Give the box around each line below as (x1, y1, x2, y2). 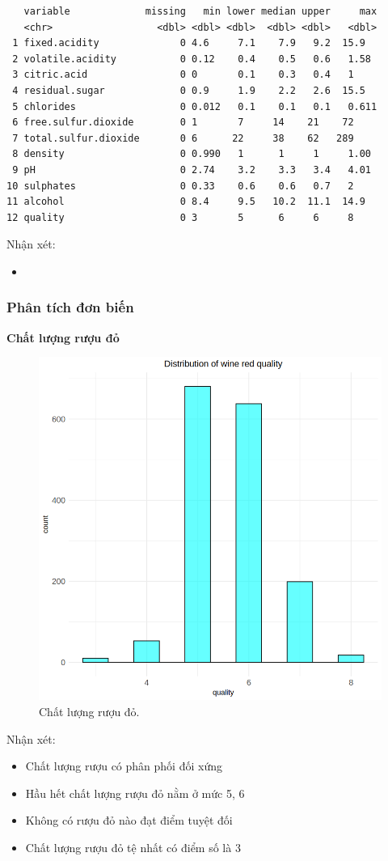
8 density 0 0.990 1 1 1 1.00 (12, 148, 372, 160)
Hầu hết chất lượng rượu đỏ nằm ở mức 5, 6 (25, 784, 245, 801)
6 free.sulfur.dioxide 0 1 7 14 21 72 (12, 117, 354, 129)
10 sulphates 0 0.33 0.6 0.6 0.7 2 (6, 180, 354, 192)
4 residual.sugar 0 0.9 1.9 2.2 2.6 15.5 (12, 84, 365, 96)
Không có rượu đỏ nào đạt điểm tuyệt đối (25, 812, 233, 829)
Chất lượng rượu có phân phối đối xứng (25, 757, 222, 774)
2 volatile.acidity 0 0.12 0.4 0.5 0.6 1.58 (12, 53, 372, 65)
